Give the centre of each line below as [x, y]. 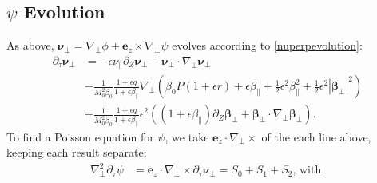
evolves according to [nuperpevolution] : [267, 45]
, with [307, 171]
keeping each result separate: [77, 152]
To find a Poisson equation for [80, 136]
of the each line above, [316, 136]
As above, [30, 45]
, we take [187, 136]
